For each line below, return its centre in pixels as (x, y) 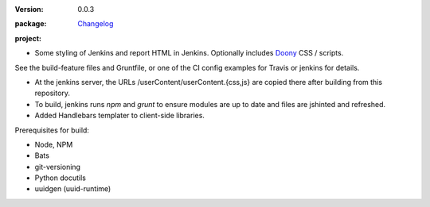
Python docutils (61, 178)
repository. (53, 93)
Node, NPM (54, 144)
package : (31, 24)
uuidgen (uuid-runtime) (73, 189)
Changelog (96, 24)
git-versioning (58, 167)
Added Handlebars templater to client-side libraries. (119, 116)
